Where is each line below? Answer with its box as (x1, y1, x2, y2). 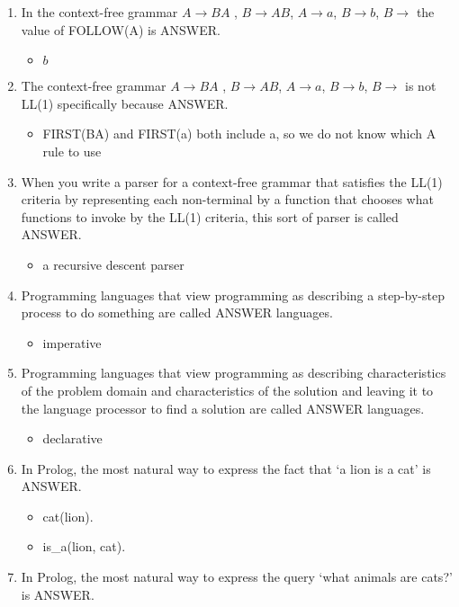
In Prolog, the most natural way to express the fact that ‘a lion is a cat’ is (21, 459, 431, 478)
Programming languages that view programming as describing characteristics (21, 363, 446, 382)
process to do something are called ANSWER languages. (21, 303, 333, 322)
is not (405, 76, 436, 95)
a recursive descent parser (42, 254, 184, 273)
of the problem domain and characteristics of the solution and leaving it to (21, 380, 434, 399)
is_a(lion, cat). (42, 537, 126, 556)
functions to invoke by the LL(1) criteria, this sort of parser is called (21, 207, 399, 226)
